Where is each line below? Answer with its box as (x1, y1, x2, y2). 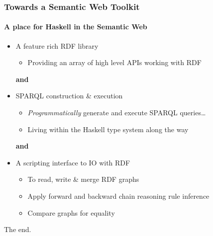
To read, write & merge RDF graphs (27, 174, 139, 184)
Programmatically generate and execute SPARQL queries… (27, 107, 206, 118)
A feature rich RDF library (15, 40, 99, 51)
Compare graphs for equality (27, 207, 115, 218)
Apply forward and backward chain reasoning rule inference (27, 190, 210, 201)
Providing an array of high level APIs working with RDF (27, 57, 202, 68)
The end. (4, 224, 31, 235)
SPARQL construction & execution (15, 90, 123, 101)
